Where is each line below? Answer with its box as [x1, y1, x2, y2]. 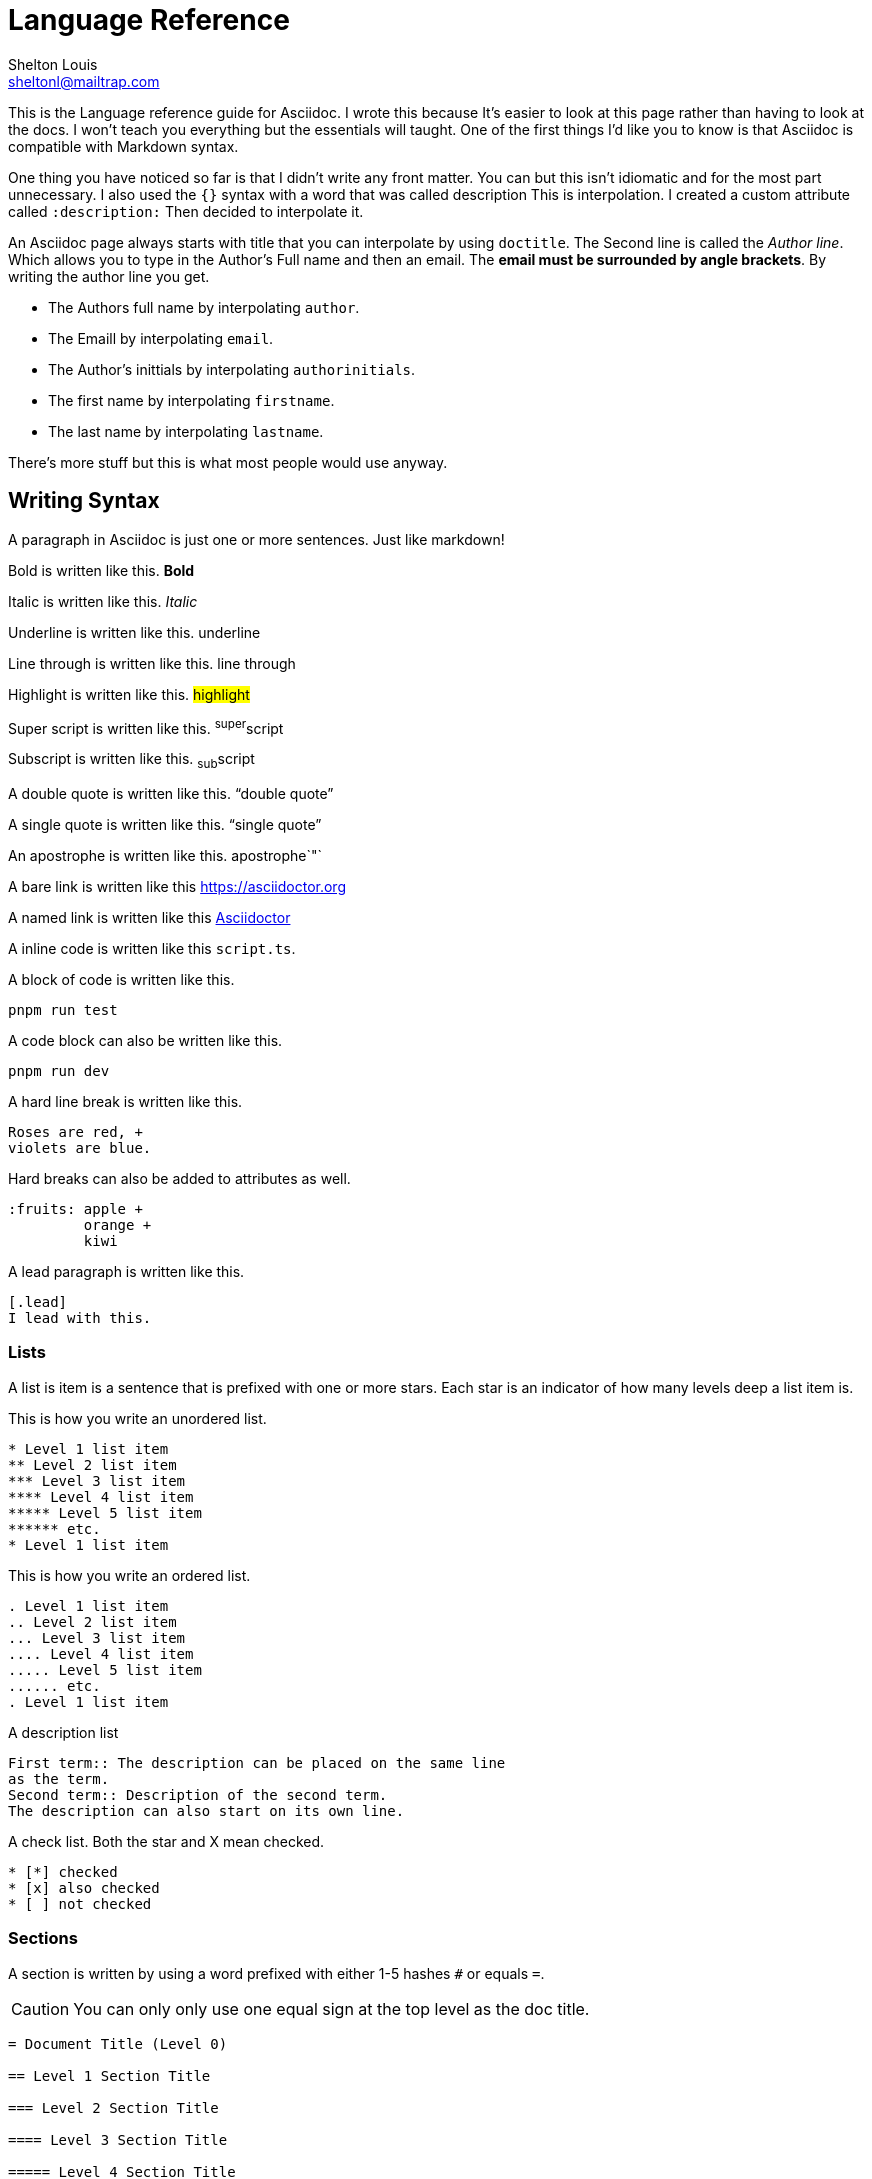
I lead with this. [8, 1310, 152, 1327]
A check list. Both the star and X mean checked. [8, 1832, 325, 1850]
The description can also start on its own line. [8, 1802, 405, 1819]
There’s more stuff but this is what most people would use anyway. [8, 453, 448, 471]
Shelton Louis [8, 55, 98, 73]
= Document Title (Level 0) [8, 2035, 228, 2052]
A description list [8, 1723, 119, 1741]
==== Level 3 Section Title [8, 2131, 228, 2148]
